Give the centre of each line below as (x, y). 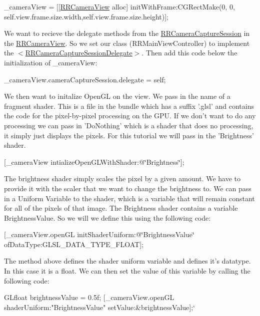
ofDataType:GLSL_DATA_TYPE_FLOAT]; (74, 244)
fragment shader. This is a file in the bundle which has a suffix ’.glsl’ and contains (129, 106)
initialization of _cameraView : (51, 62)
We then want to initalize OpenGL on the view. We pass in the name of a (117, 96)
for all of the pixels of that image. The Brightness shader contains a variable (121, 208)
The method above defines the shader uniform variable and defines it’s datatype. (127, 261)
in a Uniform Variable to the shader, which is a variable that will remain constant (129, 198)
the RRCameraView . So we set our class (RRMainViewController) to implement (127, 43)
